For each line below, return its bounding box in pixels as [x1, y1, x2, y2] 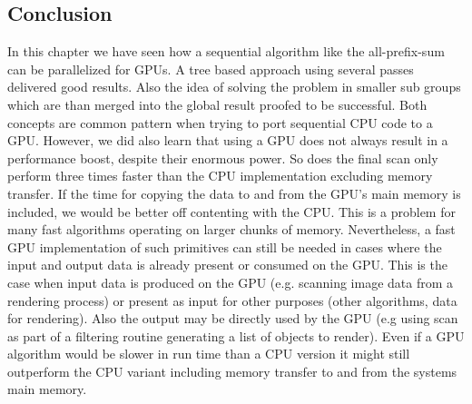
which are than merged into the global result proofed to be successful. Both [7, 94, 428, 113]
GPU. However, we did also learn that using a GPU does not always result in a [7, 131, 448, 150]
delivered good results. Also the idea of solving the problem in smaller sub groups [7, 77, 461, 96]
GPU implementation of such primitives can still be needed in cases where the [7, 237, 442, 256]
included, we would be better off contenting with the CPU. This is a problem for [7, 202, 456, 221]
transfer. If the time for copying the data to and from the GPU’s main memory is [7, 183, 461, 202]
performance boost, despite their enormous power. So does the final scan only [7, 148, 438, 167]
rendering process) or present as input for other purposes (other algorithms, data [7, 291, 457, 310]
